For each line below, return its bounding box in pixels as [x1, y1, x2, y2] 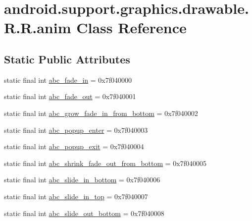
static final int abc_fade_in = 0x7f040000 [4, 74, 132, 85]
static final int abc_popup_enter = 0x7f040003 [4, 124, 148, 135]
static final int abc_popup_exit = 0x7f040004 [4, 141, 144, 152]
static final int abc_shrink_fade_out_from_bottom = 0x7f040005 [4, 158, 207, 168]
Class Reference [76, 17, 187, 38]
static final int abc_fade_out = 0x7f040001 [4, 91, 136, 102]
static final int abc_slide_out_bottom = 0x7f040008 [4, 208, 164, 218]
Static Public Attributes [4, 51, 130, 66]
